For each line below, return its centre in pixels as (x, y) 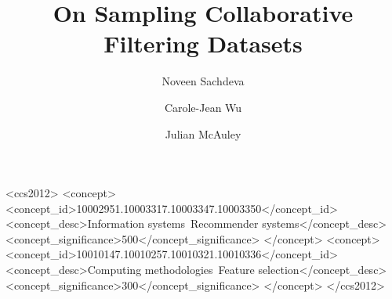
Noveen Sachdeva (203, 81)
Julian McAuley (203, 133)
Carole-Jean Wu (203, 107)
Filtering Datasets (203, 43)
